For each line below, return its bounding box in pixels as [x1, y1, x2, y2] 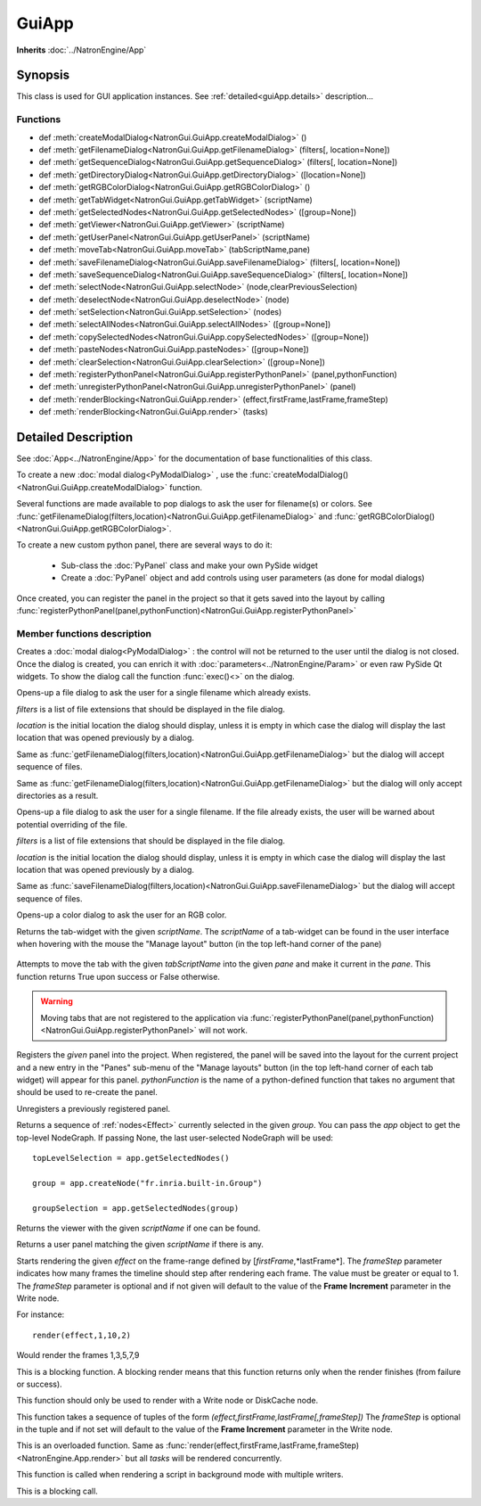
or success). [16, 1378, 62, 1389]
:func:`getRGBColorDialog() [334, 511, 436, 522]
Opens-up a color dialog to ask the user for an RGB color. [16, 909, 227, 920]
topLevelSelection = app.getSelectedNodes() [32, 1153, 231, 1164]
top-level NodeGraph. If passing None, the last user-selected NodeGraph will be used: [16, 1132, 334, 1143]
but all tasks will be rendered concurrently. [125, 1453, 282, 1463]
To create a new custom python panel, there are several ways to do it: [16, 539, 273, 550]
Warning [40, 996, 73, 1007]
